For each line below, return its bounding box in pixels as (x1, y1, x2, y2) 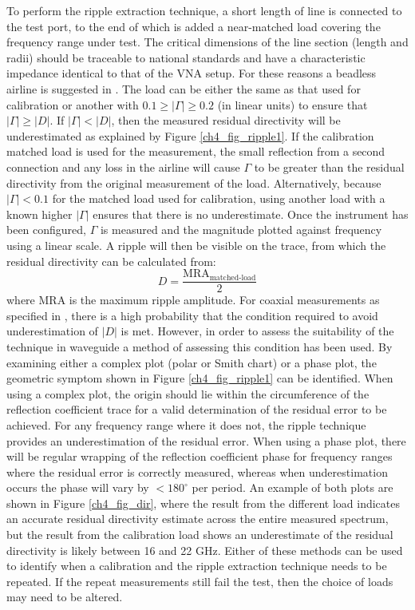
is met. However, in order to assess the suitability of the (121, 323, 394, 339)
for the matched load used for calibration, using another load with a (52, 190, 385, 207)
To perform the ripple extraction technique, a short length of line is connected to (6, 2, 402, 18)
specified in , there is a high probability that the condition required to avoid (6, 307, 378, 323)
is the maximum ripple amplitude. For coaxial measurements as (69, 291, 380, 308)
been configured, (6, 221, 87, 238)
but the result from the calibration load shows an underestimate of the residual (6, 526, 393, 543)
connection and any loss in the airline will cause (6, 158, 240, 175)
